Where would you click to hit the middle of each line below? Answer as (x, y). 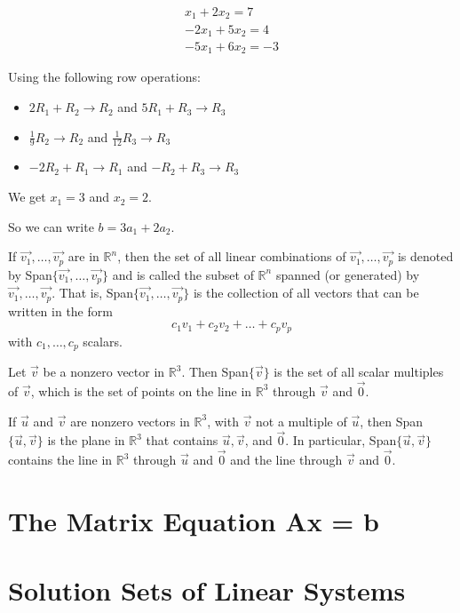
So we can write (51, 226)
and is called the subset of (183, 274)
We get (27, 197)
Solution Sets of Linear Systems (207, 590)
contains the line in (60, 460)
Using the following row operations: (104, 77)
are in (83, 256)
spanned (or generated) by (348, 274)
